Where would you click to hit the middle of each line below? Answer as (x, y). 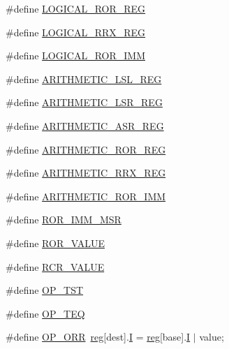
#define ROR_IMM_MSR (64, 220)
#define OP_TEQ (45, 313)
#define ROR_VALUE (55, 243)
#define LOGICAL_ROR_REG (76, 8)
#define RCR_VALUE (55, 266)
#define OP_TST (45, 290)
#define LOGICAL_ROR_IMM (75, 55)
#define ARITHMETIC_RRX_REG (86, 173)
